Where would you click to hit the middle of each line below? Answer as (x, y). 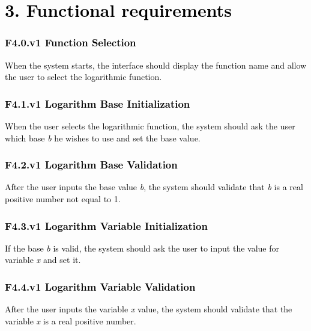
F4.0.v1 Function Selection (71, 42)
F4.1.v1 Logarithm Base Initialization (98, 103)
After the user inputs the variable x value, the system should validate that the (149, 309)
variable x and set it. (43, 260)
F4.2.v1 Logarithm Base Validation (91, 165)
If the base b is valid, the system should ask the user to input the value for (142, 248)
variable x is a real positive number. (71, 320)
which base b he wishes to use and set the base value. (103, 138)
